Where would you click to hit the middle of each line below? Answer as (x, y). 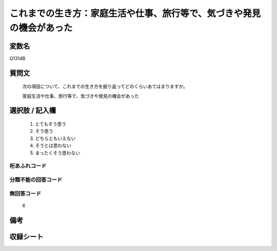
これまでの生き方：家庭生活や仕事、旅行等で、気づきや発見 (135, 13)
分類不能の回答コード (36, 180)
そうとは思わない (53, 146)
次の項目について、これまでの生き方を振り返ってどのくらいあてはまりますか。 (105, 86)
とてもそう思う (51, 124)
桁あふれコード (28, 166)
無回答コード (25, 193)
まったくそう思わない (58, 153)
